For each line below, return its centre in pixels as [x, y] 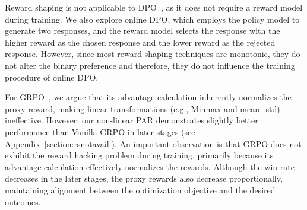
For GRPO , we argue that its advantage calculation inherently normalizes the [148, 97]
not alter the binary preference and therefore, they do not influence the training [150, 65]
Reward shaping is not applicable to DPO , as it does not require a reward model [154, 7]
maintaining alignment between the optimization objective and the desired [140, 190]
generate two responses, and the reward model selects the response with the [143, 31]
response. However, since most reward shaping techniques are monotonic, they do [153, 54]
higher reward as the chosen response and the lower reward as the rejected [140, 42]
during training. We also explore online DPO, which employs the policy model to [152, 19]
